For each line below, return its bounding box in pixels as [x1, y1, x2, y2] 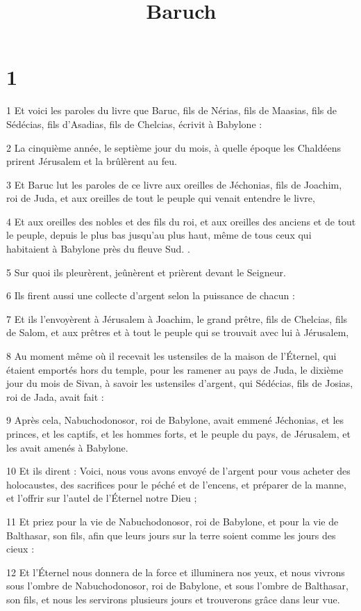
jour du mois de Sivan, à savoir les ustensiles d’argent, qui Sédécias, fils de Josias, [6, 376, 353, 390]
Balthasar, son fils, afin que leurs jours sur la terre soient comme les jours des [6, 527, 336, 542]
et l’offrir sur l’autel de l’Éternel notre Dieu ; [6, 491, 197, 505]
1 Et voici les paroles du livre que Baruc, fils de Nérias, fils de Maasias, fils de [6, 103, 337, 118]
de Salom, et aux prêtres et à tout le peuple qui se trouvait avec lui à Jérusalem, [6, 325, 349, 340]
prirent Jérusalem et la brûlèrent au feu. [6, 154, 177, 168]
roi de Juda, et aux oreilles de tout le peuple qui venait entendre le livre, [6, 191, 315, 205]
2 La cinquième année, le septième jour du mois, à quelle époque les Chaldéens [6, 140, 341, 154]
